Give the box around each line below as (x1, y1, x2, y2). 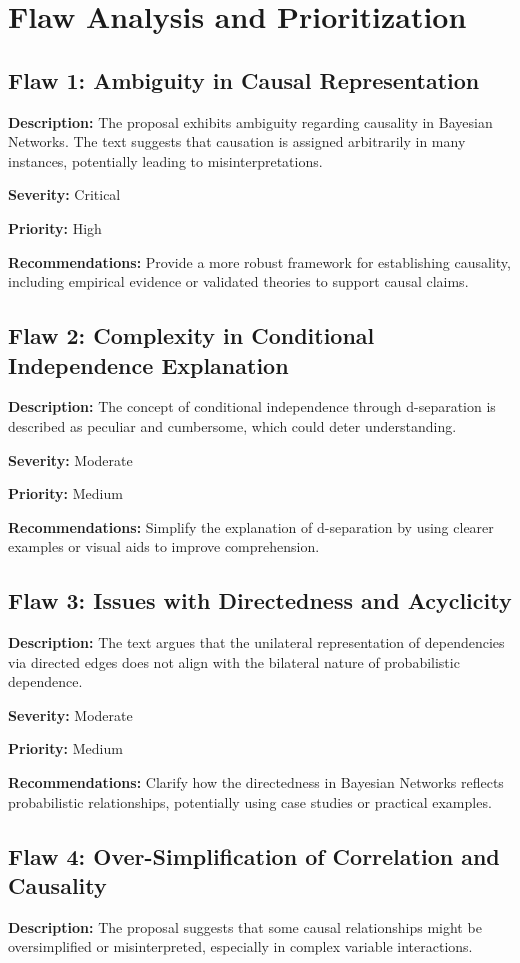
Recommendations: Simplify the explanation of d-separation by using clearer (8, 516, 494, 537)
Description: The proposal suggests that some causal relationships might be (8, 916, 482, 937)
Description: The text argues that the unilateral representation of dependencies (8, 632, 505, 653)
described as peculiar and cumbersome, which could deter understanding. (8, 415, 457, 436)
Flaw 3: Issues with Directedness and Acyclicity (8, 585, 512, 616)
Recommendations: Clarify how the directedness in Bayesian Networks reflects (8, 772, 504, 793)
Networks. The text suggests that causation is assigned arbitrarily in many (8, 131, 466, 152)
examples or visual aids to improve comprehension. (8, 536, 320, 557)
